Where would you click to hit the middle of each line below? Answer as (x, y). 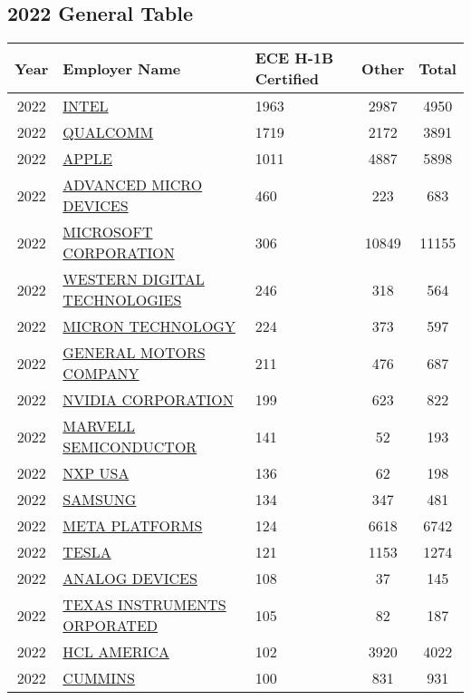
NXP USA (96, 473)
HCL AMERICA (116, 652)
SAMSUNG (100, 500)
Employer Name (122, 68)
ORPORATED (111, 626)
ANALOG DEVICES (130, 578)
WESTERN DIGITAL (134, 279)
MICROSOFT (108, 232)
